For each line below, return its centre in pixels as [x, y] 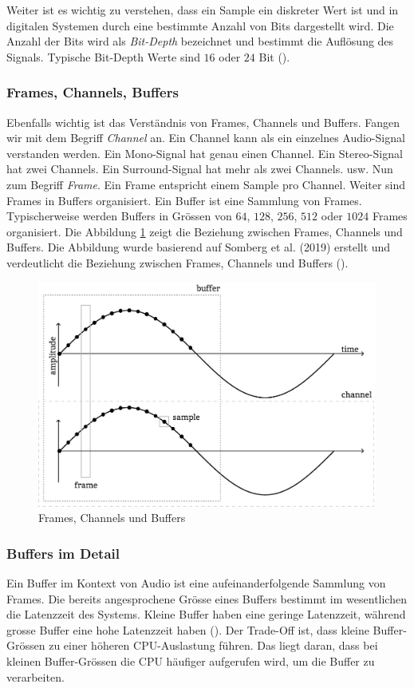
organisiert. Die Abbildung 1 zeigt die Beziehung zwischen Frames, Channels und [205, 231]
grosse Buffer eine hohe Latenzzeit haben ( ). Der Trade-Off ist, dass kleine [188, 629]
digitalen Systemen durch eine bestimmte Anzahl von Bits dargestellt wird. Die [200, 25]
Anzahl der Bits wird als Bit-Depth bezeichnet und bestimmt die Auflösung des [200, 41]
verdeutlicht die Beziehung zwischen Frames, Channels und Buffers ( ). [177, 262]
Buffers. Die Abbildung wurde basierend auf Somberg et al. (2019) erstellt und [199, 247]
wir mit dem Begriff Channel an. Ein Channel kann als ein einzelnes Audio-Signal [206, 138]
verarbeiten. [35, 676]
